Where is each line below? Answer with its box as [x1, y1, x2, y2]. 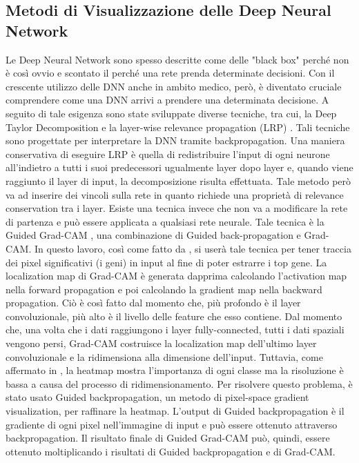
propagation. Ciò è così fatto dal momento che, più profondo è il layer [6, 295, 301, 310]
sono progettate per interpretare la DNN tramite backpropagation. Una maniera [6, 133, 345, 148]
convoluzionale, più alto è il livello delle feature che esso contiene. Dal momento [6, 308, 342, 323]
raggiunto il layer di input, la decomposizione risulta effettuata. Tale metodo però [6, 173, 351, 188]
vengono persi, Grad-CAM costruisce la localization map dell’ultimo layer [6, 336, 317, 351]
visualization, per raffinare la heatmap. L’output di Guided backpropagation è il [6, 404, 345, 418]
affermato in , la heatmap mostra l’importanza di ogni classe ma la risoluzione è [6, 363, 344, 377]
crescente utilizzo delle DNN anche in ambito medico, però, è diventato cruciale [6, 79, 342, 93]
